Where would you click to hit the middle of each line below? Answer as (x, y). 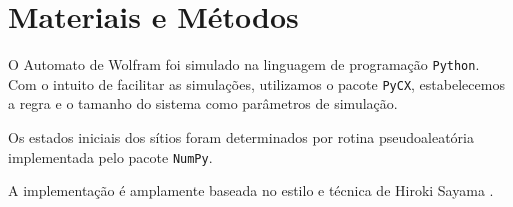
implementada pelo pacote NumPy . (110, 156)
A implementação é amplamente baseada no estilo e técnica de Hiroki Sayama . (251, 190)
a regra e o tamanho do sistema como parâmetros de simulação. (203, 103)
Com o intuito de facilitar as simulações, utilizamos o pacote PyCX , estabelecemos (256, 83)
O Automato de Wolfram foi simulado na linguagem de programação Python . (244, 64)
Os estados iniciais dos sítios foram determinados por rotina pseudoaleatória (241, 137)
